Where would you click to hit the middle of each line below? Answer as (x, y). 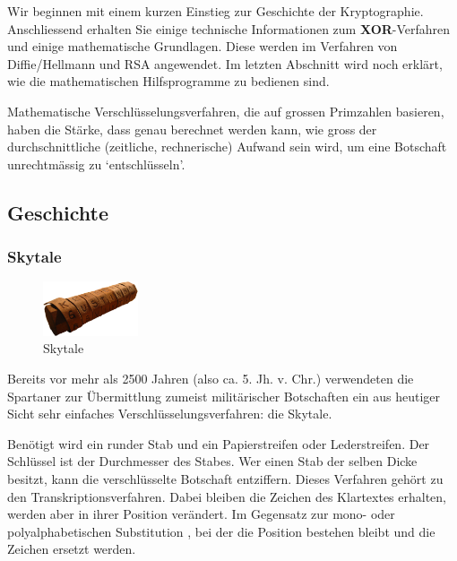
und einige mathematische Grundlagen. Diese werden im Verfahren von (203, 46)
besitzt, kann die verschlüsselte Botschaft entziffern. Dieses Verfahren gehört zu (225, 479)
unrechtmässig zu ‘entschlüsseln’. (96, 164)
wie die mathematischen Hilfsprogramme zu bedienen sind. (168, 81)
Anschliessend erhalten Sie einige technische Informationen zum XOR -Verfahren (229, 28)
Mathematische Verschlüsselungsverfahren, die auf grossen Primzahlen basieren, (226, 111)
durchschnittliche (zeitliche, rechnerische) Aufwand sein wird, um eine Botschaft (227, 147)
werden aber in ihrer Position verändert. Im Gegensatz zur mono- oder (201, 514)
